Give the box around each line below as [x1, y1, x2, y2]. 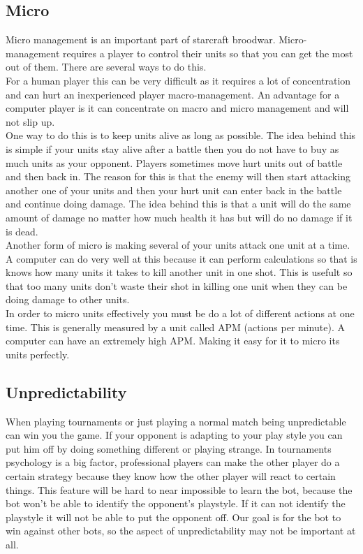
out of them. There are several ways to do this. [6, 59, 207, 74]
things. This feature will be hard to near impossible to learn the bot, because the [6, 482, 353, 497]
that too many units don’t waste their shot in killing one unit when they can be [6, 278, 348, 293]
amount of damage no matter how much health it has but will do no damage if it [6, 210, 353, 224]
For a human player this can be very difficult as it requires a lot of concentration [6, 73, 351, 87]
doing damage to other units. [6, 292, 130, 307]
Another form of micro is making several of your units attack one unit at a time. [6, 238, 350, 252]
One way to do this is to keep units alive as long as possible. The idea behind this [6, 128, 356, 143]
